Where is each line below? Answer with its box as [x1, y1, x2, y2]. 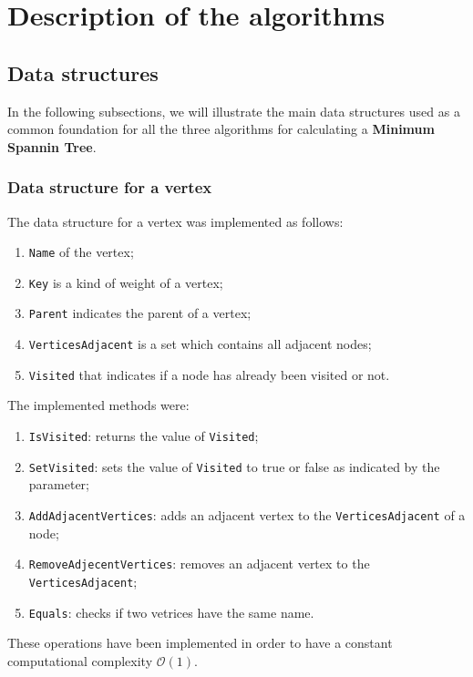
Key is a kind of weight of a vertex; [28, 272, 223, 292]
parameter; [28, 475, 89, 494]
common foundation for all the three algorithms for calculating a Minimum [7, 119, 435, 138]
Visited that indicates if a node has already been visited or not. [28, 364, 390, 384]
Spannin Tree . [7, 137, 97, 156]
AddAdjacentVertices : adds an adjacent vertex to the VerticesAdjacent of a [28, 505, 466, 524]
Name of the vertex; [28, 242, 134, 262]
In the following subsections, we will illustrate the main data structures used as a [7, 101, 460, 120]
